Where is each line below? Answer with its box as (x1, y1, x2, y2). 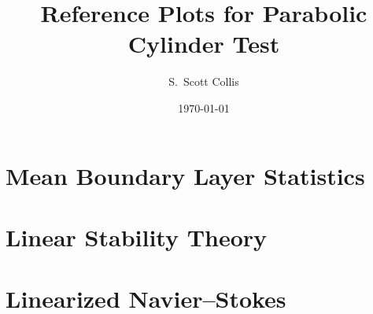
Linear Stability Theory (6, 220, 268, 253)
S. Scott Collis (168, 73, 239, 90)
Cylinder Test (127, 28, 280, 60)
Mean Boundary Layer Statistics (6, 159, 365, 191)
